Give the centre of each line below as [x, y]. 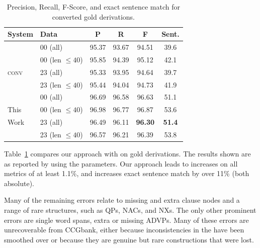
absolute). [19, 183]
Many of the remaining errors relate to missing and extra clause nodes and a [122, 200]
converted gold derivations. [93, 16]
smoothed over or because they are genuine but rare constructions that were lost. [129, 239]
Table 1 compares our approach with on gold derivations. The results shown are [127, 154]
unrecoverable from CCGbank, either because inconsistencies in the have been [124, 230]
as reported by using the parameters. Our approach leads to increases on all [121, 163]
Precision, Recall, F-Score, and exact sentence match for [93, 7]
